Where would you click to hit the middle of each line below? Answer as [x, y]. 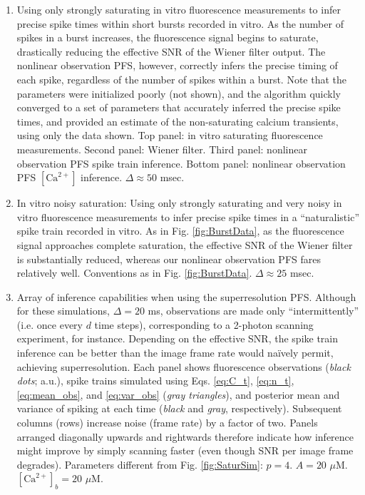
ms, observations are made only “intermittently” [253, 311]
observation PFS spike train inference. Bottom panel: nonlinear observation [181, 163]
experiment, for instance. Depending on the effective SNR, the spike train [178, 338]
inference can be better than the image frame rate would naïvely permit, [175, 353]
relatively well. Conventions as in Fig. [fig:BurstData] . [134, 273]
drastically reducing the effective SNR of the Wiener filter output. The [171, 51]
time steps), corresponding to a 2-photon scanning [204, 324]
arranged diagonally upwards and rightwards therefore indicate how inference [185, 436]
